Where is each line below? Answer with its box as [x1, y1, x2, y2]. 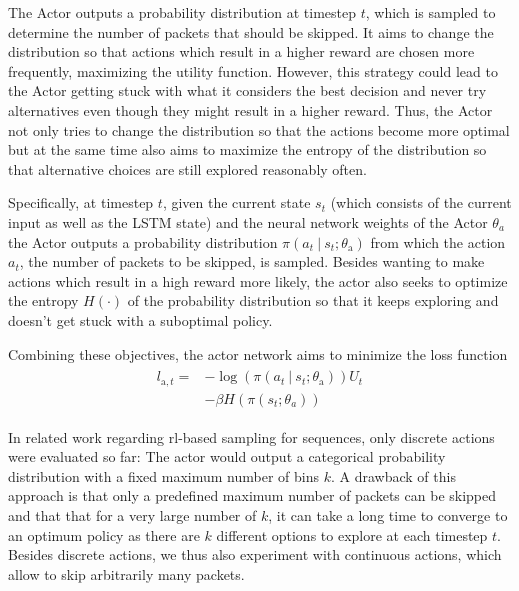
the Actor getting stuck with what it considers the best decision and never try [8, 80, 487, 101]
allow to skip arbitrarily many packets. [8, 563, 245, 584]
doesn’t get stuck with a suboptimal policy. [8, 309, 273, 330]
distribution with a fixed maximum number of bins [8, 465, 319, 486]
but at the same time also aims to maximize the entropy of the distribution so [8, 139, 487, 160]
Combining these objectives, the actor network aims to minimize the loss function [8, 343, 508, 364]
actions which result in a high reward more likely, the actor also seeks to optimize [8, 270, 508, 291]
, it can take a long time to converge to [268, 505, 508, 526]
